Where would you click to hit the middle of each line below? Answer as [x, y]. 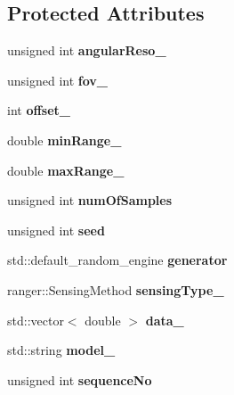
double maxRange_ [66, 170]
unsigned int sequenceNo [80, 379]
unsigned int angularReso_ [87, 50]
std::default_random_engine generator [117, 260]
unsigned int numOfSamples [90, 200]
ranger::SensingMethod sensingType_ [116, 289]
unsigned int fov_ [58, 80]
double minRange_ [65, 140]
